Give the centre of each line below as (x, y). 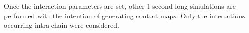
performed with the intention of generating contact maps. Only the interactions (124, 15)
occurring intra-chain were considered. (62, 25)
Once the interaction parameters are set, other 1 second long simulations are (120, 6)
